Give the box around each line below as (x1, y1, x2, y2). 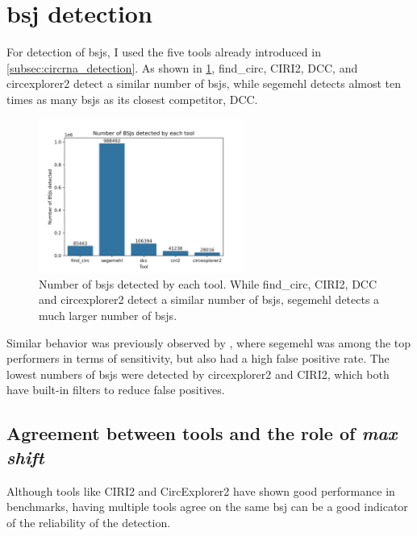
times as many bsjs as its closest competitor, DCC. (6, 90, 258, 107)
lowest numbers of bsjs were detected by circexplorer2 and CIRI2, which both (6, 365, 390, 382)
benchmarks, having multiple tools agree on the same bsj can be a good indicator (6, 498, 408, 515)
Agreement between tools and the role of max (6, 421, 398, 446)
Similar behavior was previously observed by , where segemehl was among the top (6, 334, 411, 351)
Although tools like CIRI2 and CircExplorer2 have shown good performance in (6, 482, 395, 499)
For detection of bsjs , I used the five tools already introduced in (6, 44, 321, 60)
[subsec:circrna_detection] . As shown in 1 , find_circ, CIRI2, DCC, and (6, 59, 358, 76)
